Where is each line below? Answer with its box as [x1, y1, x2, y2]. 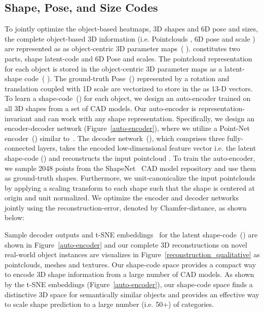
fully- [227, 132, 244, 143]
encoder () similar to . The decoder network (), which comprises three [5, 132, 225, 143]
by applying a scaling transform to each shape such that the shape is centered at [5, 182, 255, 193]
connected [5, 143, 35, 153]
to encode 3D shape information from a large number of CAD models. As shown [5, 269, 254, 280]
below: [5, 212, 24, 223]
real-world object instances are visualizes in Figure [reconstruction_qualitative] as [5, 249, 260, 260]
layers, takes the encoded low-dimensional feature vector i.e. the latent [37, 143, 256, 153]
